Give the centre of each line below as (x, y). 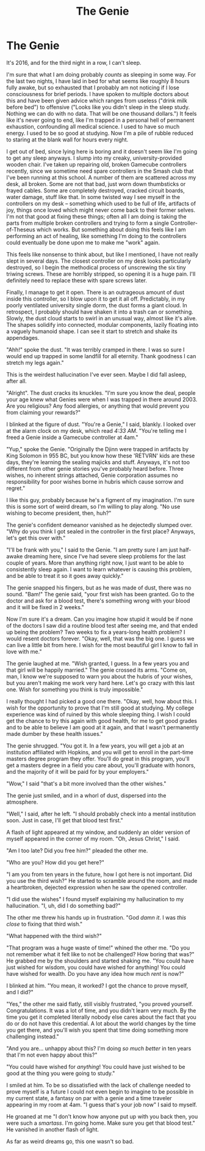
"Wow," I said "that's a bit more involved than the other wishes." (86, 783)
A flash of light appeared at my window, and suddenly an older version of (98, 832)
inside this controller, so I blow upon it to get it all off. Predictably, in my (96, 299)
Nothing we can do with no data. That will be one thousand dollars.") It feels (102, 113)
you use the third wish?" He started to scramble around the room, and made (102, 880)
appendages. (23, 337)
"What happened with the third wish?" (54, 935)
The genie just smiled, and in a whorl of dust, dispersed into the (86, 795)
